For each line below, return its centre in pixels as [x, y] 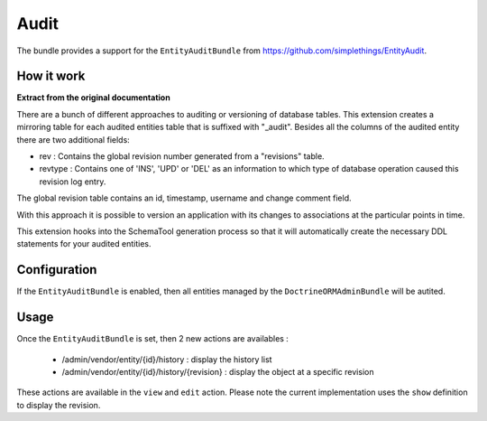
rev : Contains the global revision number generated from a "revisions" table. [182, 156]
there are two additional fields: [73, 139]
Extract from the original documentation [93, 98]
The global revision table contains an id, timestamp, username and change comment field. [184, 198]
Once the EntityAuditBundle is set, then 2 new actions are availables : [152, 339]
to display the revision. [59, 405]
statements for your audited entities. [84, 244]
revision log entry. [73, 182]
